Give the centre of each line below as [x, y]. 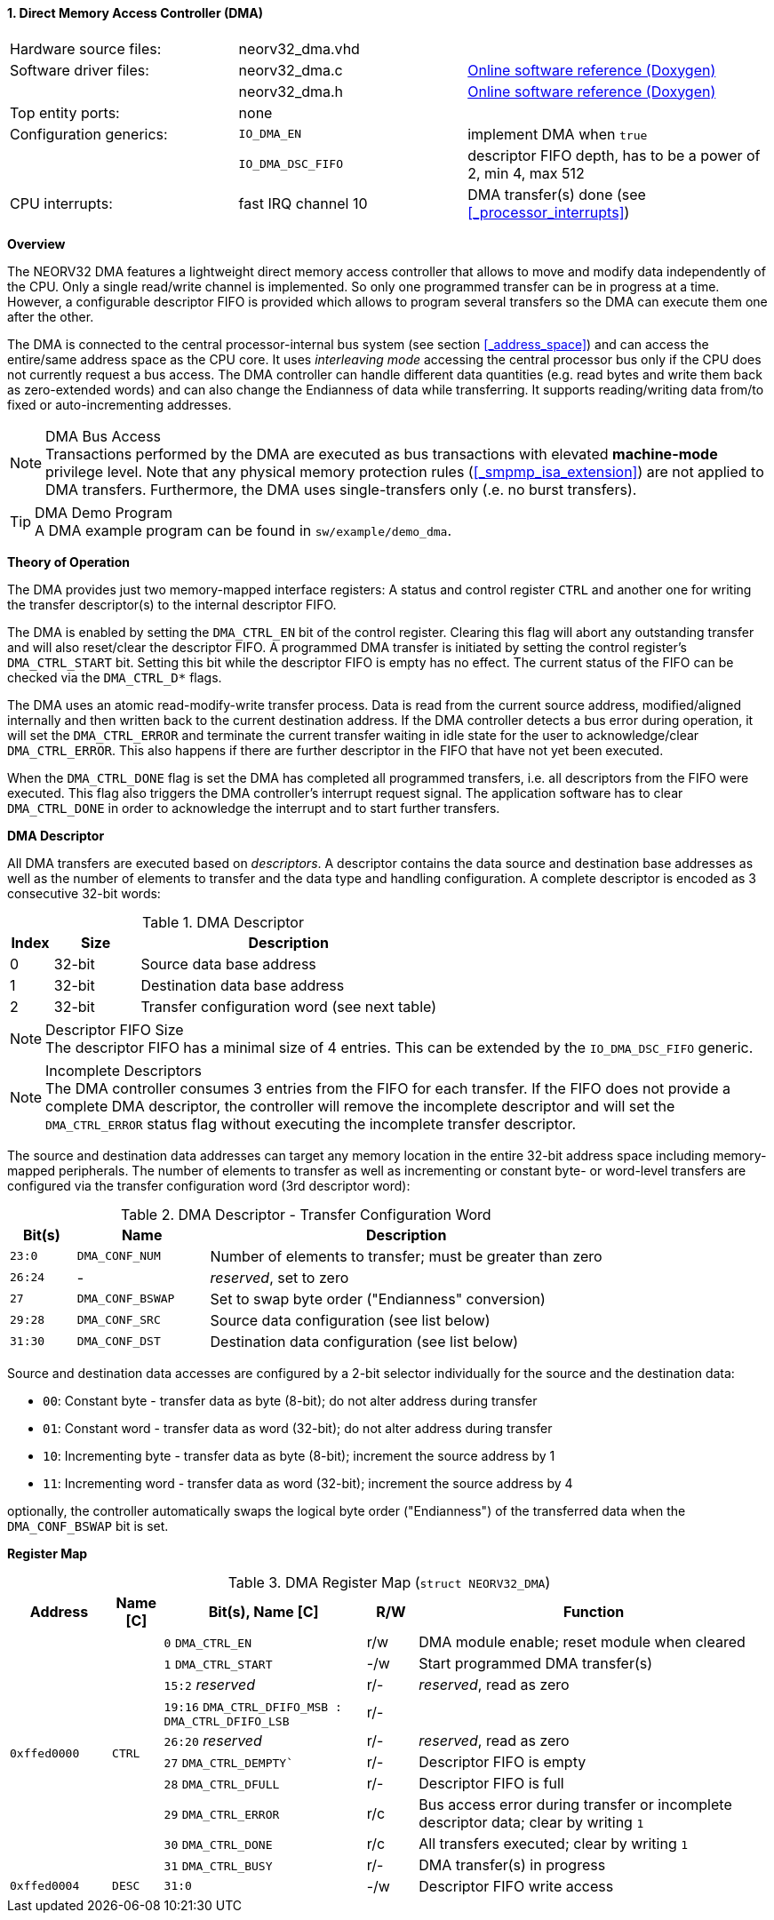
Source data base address [228, 964]
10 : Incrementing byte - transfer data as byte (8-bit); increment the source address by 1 [299, 1455]
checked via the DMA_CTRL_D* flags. [115, 677]
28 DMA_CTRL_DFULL [222, 1784]
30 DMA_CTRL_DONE [218, 1844]
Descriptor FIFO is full [491, 1783]
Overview [36, 243]
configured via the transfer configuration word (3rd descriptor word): [209, 1185]
